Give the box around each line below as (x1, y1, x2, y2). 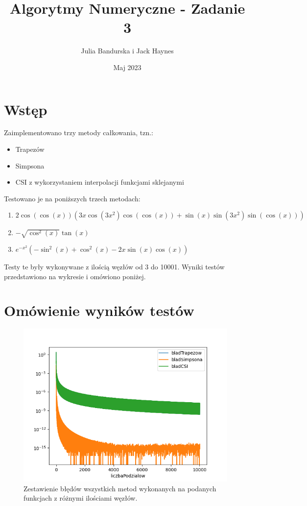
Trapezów (15, 144, 45, 154)
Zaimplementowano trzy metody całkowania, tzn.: (4, 127, 153, 138)
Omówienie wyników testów (4, 300, 194, 320)
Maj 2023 (113, 62, 142, 72)
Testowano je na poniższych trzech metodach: (4, 193, 141, 203)
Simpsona (15, 160, 45, 170)
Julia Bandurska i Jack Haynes (81, 46, 174, 56)
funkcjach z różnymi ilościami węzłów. (24, 493, 138, 503)
